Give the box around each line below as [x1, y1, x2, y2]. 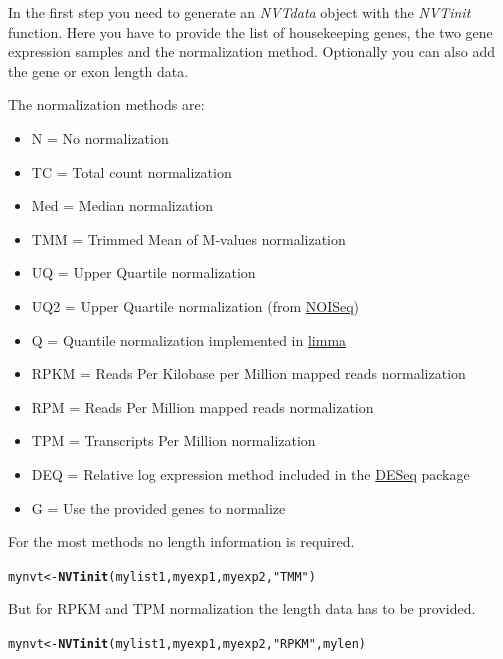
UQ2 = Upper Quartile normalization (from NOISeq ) [31, 295, 360, 316]
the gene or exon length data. [8, 60, 189, 81]
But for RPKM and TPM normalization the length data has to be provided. [8, 598, 476, 619]
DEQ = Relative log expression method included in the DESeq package [31, 463, 470, 484]
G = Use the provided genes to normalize [31, 497, 286, 518]
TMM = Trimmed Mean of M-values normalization [31, 228, 346, 249]
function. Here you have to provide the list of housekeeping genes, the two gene [8, 21, 493, 42]
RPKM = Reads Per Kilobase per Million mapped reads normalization [31, 363, 466, 384]
